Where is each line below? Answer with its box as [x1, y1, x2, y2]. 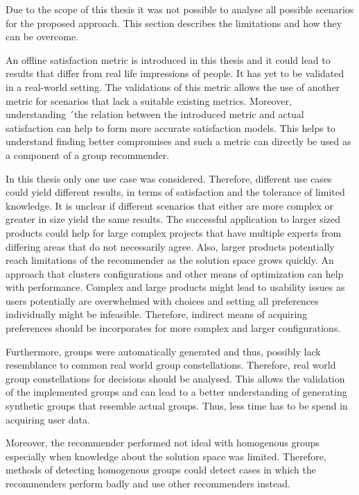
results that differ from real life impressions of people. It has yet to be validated [6, 66, 344, 81]
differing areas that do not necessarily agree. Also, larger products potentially [6, 239, 335, 253]
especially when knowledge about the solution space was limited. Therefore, [6, 448, 326, 463]
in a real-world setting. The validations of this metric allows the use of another [6, 79, 340, 94]
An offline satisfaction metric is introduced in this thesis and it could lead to [6, 52, 331, 67]
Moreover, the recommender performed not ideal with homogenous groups [6, 435, 320, 450]
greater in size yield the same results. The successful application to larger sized [6, 212, 340, 226]
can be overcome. [6, 29, 79, 44]
